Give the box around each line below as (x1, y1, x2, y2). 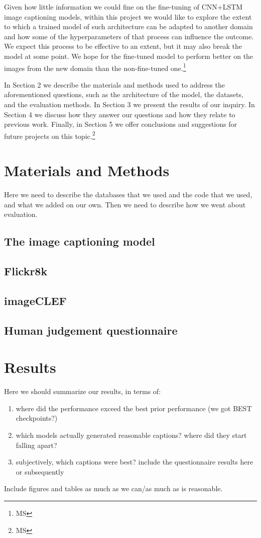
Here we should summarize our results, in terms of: (4, 386, 161, 397)
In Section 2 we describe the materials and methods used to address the (4, 79, 225, 90)
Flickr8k (4, 263, 48, 279)
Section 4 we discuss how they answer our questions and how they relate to (4, 109, 235, 119)
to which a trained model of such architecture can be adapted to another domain (4, 21, 253, 32)
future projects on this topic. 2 (4, 129, 95, 141)
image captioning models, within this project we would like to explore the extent (4, 11, 252, 22)
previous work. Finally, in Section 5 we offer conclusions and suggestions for (4, 119, 237, 129)
